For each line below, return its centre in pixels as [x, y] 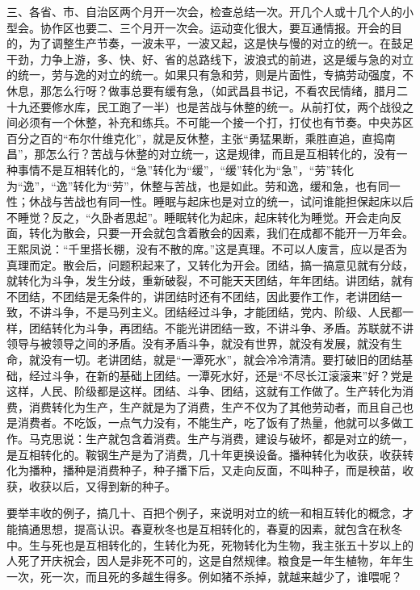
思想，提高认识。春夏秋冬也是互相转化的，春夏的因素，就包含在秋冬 [221, 529]
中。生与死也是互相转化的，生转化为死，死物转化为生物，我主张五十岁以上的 [210, 544]
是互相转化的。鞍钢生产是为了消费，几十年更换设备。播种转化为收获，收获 [204, 454]
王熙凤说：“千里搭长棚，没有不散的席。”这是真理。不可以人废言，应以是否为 [207, 248]
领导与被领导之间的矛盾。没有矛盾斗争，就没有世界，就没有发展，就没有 [199, 343]
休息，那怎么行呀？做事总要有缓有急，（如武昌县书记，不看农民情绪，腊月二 [207, 90]
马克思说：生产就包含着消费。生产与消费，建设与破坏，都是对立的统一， [221, 439]
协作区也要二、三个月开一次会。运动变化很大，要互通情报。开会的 [215, 27]
